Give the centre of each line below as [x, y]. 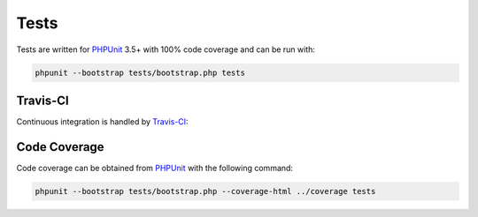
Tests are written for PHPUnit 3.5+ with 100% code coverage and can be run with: [166, 49]
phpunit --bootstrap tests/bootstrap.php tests [140, 72]
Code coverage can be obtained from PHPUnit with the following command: [155, 168]
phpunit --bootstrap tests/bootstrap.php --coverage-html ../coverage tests [205, 191]
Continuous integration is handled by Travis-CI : [103, 122]
